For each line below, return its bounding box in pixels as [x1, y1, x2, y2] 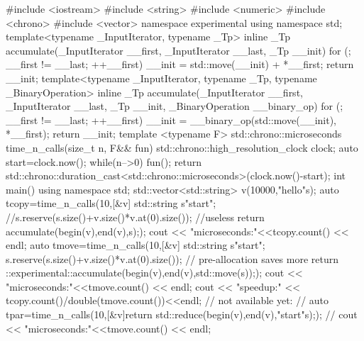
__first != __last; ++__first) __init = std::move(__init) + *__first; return [6, 57, 354, 72]
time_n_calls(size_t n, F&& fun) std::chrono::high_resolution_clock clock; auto [6, 140, 358, 155]
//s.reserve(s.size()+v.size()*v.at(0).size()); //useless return [6, 209, 265, 224]
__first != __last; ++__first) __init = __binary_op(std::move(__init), [6, 112, 336, 127]
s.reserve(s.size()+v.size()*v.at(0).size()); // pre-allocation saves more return [6, 251, 339, 266]
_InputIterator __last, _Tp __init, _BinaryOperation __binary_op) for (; [6, 99, 343, 113]
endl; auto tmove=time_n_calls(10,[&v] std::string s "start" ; [6, 237, 265, 252]
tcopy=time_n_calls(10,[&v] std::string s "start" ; [6, 196, 216, 211]
